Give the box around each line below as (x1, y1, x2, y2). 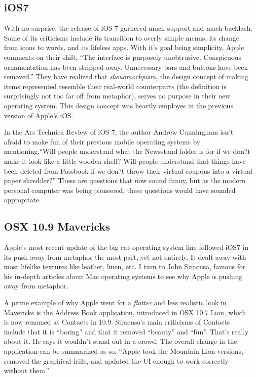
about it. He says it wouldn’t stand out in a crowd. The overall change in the (4, 336, 237, 346)
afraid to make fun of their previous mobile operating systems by (4, 136, 200, 146)
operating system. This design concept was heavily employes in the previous (4, 100, 233, 110)
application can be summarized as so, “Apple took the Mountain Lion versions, (4, 346, 243, 356)
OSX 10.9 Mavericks (4, 219, 110, 234)
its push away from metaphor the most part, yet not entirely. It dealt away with (4, 251, 246, 262)
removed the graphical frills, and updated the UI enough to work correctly (4, 355, 229, 366)
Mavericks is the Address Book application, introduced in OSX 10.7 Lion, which (4, 307, 246, 317)
